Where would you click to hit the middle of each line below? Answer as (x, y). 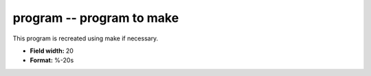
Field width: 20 (52, 51)
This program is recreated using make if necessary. (86, 38)
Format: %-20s (52, 60)
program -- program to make (96, 18)
